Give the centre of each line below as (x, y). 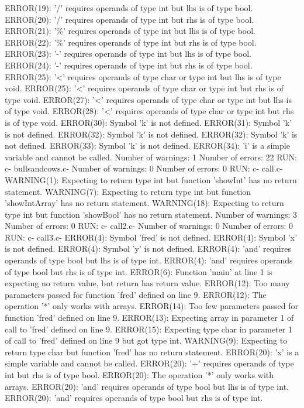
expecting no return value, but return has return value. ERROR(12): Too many (147, 283)
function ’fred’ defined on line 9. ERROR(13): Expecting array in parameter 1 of (149, 318)
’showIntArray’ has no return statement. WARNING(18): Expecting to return (144, 203)
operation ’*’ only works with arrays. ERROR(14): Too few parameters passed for (151, 306)
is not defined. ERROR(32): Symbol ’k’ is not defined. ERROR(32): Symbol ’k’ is (151, 134)
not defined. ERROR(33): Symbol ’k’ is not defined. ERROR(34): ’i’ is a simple (147, 145)
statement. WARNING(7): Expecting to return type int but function (128, 191)
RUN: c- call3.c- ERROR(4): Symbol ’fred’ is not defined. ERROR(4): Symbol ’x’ (151, 237)
